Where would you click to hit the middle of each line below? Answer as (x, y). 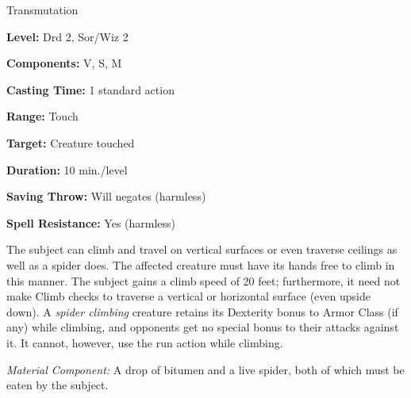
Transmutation (42, 10)
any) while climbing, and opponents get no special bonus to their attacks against (203, 327)
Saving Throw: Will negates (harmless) (106, 196)
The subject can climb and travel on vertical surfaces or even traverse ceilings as (202, 249)
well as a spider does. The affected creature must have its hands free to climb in (201, 264)
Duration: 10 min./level (67, 169)
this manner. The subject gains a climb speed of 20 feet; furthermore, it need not (204, 280)
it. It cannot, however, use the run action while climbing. (145, 342)
